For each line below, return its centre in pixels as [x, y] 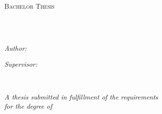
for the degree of [28, 106]
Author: [16, 48]
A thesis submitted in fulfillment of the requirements [81, 96]
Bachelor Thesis [29, 6]
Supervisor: [21, 64]
